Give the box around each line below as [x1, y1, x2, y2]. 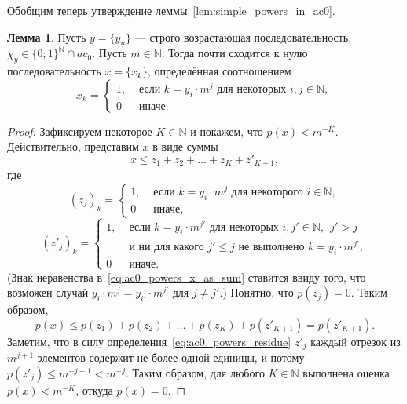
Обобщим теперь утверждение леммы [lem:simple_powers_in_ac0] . [7, 2, 335, 18]
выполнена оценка [302, 365, 390, 381]
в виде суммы [152, 138, 218, 155]
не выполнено [238, 241, 305, 253]
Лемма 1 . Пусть [7, 28, 86, 45]
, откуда [75, 382, 113, 399]
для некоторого [231, 187, 303, 198]
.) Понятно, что [219, 284, 294, 300]
